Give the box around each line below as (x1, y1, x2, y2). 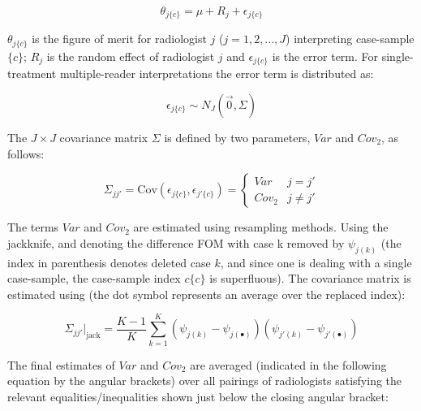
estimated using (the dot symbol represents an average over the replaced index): (7, 285, 406, 302)
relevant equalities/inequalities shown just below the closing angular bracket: (7, 387, 389, 405)
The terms (7, 218, 59, 236)
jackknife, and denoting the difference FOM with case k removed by (7, 234, 345, 251)
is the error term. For (272, 47, 379, 64)
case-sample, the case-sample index (7, 270, 181, 287)
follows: (7, 145, 45, 162)
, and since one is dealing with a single (220, 253, 412, 270)
